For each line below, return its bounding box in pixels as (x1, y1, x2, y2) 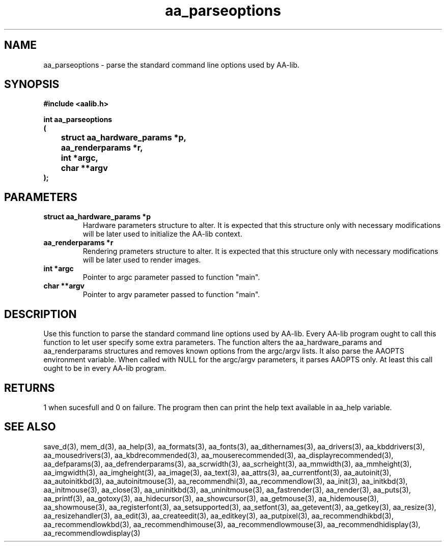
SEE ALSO (4, 420, 56, 434)
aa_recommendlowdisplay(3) (43, 528, 141, 537)
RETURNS (4, 381, 55, 394)
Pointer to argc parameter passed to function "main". (82, 273, 260, 282)
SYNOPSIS (4, 78, 60, 91)
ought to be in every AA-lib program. (43, 364, 166, 373)
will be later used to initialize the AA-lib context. (82, 229, 242, 239)
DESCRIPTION (4, 307, 77, 321)
